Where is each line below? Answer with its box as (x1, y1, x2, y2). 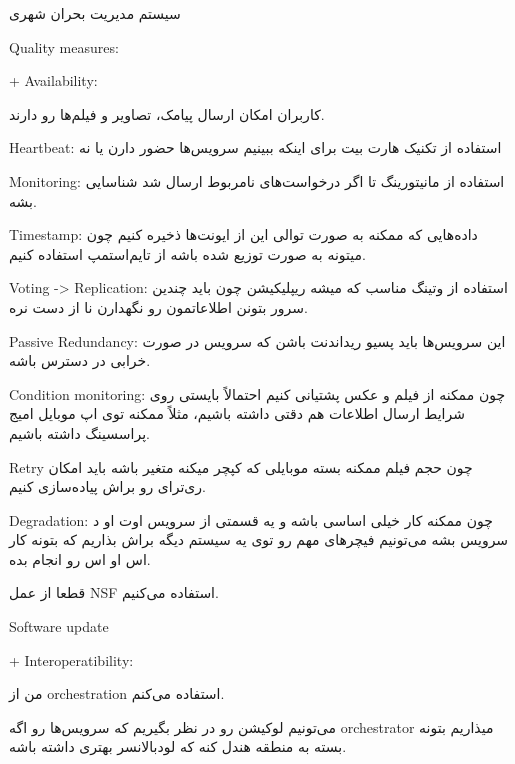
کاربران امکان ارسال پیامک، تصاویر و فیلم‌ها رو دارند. (9, 103, 325, 124)
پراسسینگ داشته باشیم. (9, 422, 150, 443)
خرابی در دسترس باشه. (9, 350, 151, 371)
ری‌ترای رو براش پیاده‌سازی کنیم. (9, 476, 206, 497)
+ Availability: (9, 70, 98, 91)
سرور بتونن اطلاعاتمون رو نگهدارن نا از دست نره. (9, 296, 308, 317)
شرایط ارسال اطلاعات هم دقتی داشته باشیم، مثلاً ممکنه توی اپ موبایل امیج (9, 403, 465, 424)
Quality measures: (9, 36, 119, 57)
